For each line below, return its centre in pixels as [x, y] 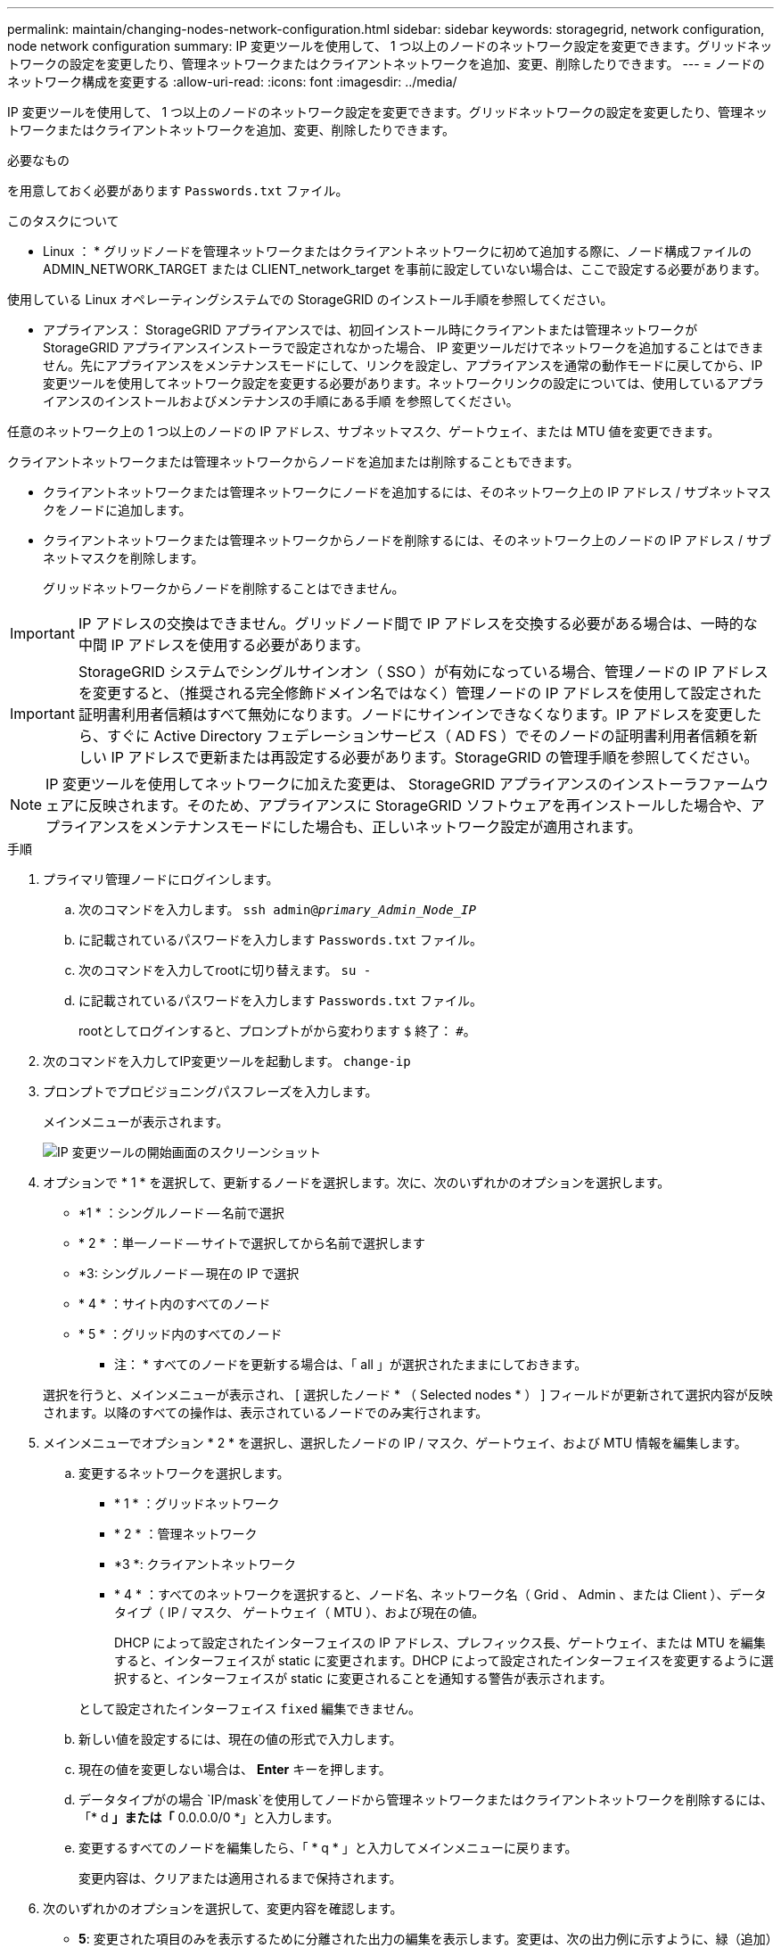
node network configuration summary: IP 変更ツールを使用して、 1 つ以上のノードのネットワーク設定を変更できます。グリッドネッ [390, 46]
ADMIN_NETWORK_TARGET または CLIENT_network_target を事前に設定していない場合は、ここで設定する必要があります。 [405, 269]
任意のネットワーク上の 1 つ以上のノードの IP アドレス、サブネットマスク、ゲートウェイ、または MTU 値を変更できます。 [364, 431]
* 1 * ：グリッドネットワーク [197, 1503]
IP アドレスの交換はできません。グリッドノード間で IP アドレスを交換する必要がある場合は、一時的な [418, 623]
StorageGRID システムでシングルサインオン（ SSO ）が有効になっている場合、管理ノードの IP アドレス [423, 672]
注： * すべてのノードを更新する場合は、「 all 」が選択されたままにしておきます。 [351, 1364]
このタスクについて [63, 221]
